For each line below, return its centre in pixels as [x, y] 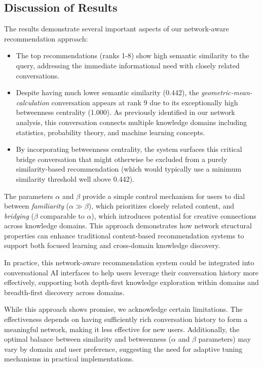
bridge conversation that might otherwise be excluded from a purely [122, 159]
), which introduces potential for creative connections [174, 215]
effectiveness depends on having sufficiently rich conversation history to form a [126, 319]
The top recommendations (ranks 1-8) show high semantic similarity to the [133, 55]
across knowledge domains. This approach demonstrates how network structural [128, 226]
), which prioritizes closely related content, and [161, 206]
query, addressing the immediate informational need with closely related [128, 65]
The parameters [29, 196]
